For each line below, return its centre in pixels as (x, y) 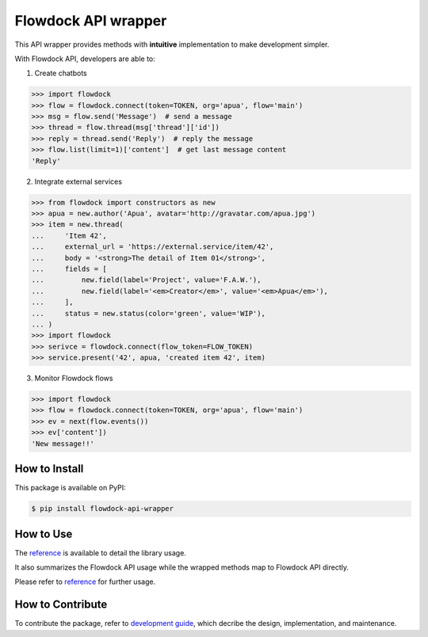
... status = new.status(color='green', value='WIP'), (148, 313)
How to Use (44, 534)
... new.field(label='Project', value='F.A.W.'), (146, 280)
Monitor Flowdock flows (74, 378)
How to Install (49, 469)
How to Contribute (61, 605)
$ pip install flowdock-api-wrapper (103, 509)
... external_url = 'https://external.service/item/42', (153, 247)
